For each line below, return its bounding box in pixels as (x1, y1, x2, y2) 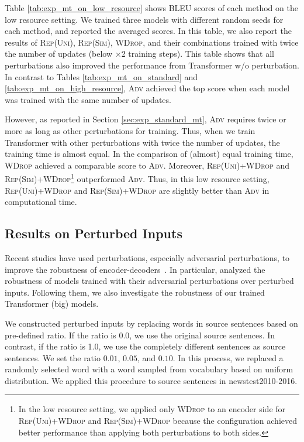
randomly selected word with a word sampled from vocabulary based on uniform (5, 363, 293, 375)
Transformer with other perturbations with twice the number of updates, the (5, 136, 280, 148)
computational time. (5, 196, 77, 208)
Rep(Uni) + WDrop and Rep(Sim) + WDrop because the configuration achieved (18, 414, 297, 427)
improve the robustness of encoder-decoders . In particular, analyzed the (5, 263, 265, 275)
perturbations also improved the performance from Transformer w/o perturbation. (5, 59, 299, 71)
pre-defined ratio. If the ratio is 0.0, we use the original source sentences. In (5, 328, 275, 341)
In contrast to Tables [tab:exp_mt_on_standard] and (5, 70, 198, 83)
